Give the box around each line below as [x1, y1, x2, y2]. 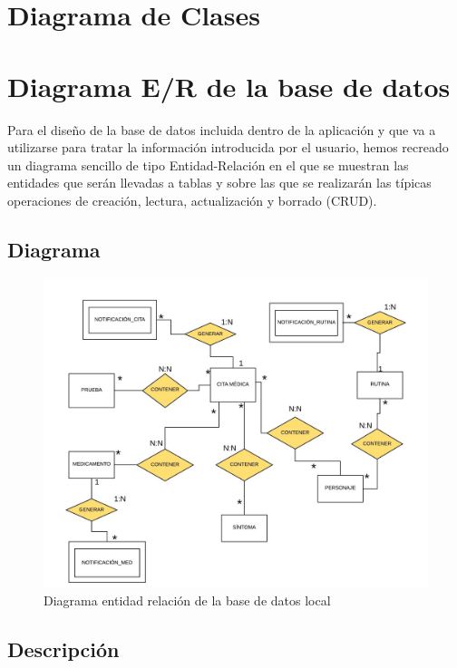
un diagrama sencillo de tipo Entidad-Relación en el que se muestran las [7, 155, 409, 174]
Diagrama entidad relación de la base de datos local [44, 590, 331, 609]
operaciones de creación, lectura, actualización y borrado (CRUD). [7, 190, 377, 209]
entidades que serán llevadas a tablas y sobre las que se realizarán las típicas [7, 173, 432, 192]
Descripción [7, 634, 120, 663]
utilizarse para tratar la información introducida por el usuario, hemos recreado [7, 138, 449, 157]
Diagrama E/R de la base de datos [7, 67, 451, 104]
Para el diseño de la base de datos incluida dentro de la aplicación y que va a [7, 120, 436, 139]
